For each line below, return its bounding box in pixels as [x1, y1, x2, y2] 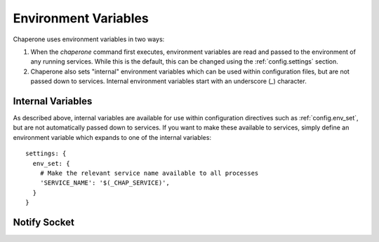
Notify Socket [13, 216, 75, 228]
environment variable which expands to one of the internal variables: [13, 133, 212, 141]
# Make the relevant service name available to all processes [39, 169, 259, 177]
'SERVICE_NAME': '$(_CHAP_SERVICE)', [39, 179, 170, 187]
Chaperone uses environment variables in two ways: [13, 35, 165, 43]
